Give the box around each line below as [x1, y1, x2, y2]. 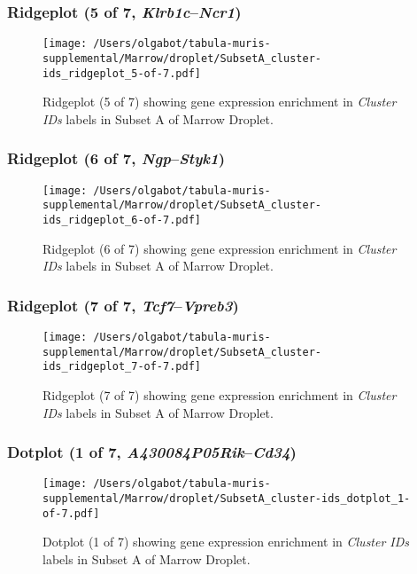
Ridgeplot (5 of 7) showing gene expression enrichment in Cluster [42, 92, 397, 111]
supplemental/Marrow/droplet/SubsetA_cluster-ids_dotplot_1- [42, 492, 411, 505]
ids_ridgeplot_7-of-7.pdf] [42, 360, 201, 373]
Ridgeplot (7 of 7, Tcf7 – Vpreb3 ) [7, 294, 239, 316]
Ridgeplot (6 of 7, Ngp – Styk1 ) [7, 147, 226, 169]
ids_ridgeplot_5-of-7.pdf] [42, 67, 201, 80]
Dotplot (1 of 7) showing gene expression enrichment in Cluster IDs [42, 532, 410, 551]
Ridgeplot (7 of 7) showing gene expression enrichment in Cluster [42, 385, 397, 404]
